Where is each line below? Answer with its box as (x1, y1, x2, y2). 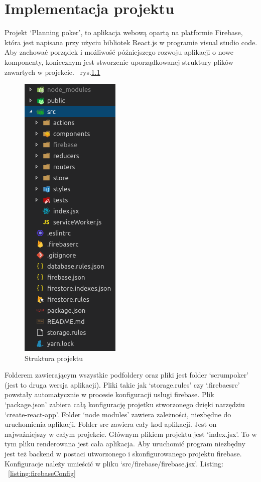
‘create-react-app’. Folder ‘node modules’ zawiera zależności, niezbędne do (5, 409, 231, 419)
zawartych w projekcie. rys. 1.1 (5, 66, 100, 77)
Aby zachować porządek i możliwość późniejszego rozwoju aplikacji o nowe (5, 47, 233, 57)
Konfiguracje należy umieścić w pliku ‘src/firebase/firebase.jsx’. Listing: (5, 458, 223, 468)
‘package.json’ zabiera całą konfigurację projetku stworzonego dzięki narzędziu (5, 399, 245, 410)
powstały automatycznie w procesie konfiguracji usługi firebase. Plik (5, 389, 214, 400)
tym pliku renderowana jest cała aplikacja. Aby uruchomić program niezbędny (5, 438, 245, 449)
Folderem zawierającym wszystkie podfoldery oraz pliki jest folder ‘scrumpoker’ (5, 370, 249, 380)
